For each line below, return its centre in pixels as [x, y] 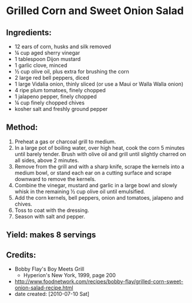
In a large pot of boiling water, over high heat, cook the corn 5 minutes [100, 147]
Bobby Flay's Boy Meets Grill [49, 269]
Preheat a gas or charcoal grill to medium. [65, 142]
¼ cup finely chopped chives [50, 103]
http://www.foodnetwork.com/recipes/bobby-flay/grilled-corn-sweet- [99, 282]
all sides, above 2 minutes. [47, 160]
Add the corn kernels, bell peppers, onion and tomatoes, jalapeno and [99, 197]
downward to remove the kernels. [55, 179]
